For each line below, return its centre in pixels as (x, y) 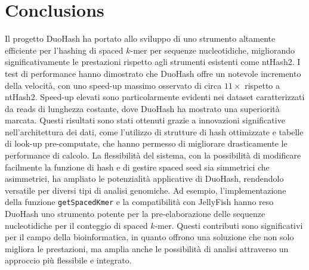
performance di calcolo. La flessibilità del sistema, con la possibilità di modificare (153, 155)
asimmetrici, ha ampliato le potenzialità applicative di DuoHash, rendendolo (144, 179)
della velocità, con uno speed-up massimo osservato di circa (113, 85)
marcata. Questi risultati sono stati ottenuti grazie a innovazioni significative (145, 120)
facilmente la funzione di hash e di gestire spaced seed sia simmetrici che (137, 167)
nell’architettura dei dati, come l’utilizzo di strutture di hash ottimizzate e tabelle (154, 131)
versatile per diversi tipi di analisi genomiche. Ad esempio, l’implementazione (146, 190)
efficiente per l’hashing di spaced (64, 50)
